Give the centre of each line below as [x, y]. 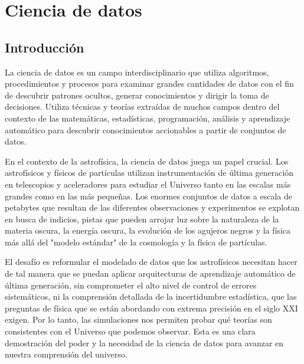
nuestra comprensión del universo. [66, 354]
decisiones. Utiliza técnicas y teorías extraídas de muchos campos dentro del [142, 106]
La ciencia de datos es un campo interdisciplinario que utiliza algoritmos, [137, 72]
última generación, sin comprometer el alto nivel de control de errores [131, 285]
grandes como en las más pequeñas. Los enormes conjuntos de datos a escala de [148, 196]
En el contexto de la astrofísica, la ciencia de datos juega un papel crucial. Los [147, 161]
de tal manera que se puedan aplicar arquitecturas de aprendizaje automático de [150, 273]
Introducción [45, 47]
